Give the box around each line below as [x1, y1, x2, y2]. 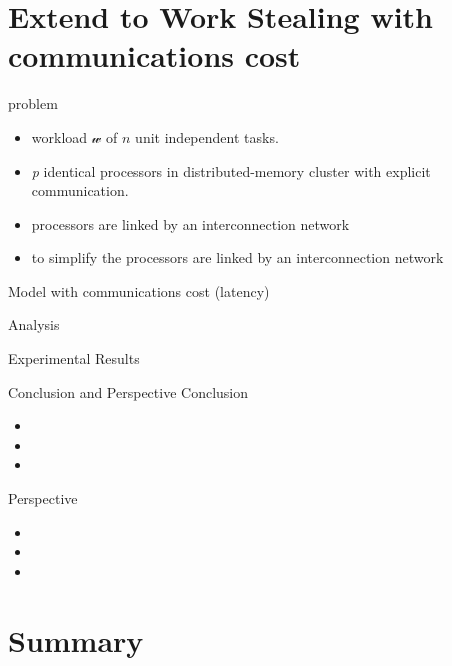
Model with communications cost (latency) [8, 280, 270, 301]
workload [31, 126, 88, 147]
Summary [8, 619, 144, 660]
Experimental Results [8, 348, 140, 369]
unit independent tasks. [135, 126, 279, 147]
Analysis [8, 314, 60, 335]
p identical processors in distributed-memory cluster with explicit [31, 160, 431, 181]
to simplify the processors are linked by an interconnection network [31, 247, 444, 268]
